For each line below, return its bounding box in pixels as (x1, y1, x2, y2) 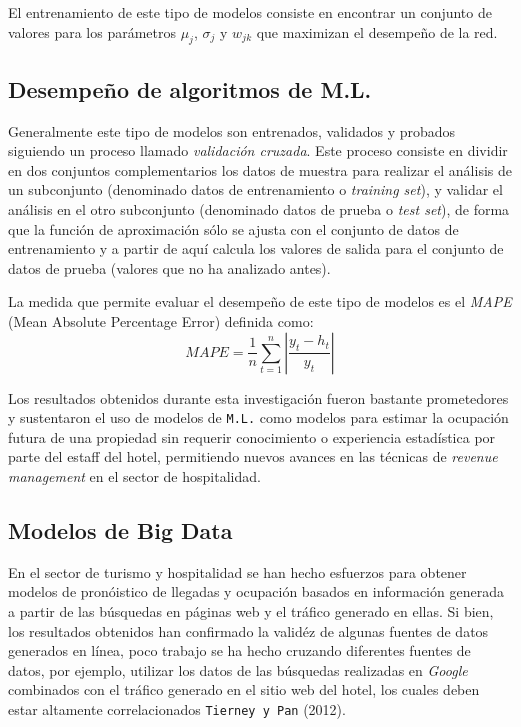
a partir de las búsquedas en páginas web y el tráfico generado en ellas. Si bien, (8, 600, 494, 621)
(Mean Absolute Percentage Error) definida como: (8, 310, 314, 331)
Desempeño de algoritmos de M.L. (8, 73, 372, 104)
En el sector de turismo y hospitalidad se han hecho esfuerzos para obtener (8, 561, 467, 582)
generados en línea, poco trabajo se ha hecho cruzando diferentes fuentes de (8, 640, 471, 661)
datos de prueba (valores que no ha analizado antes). (8, 257, 331, 278)
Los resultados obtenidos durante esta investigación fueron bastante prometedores (8, 387, 509, 408)
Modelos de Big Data (8, 514, 233, 545)
